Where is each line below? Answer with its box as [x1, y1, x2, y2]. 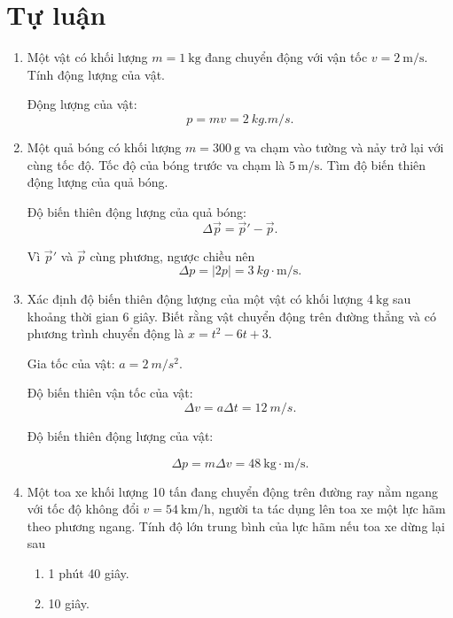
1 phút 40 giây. [48, 564, 129, 583]
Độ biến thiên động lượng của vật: [27, 427, 214, 445]
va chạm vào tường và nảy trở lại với [244, 137, 444, 156]
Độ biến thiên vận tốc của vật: [27, 383, 193, 402]
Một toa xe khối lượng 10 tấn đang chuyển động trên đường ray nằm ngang [27, 482, 439, 500]
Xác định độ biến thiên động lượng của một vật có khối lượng [27, 290, 363, 308]
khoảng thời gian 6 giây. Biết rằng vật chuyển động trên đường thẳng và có [27, 306, 436, 325]
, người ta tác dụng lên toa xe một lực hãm [210, 499, 446, 518]
